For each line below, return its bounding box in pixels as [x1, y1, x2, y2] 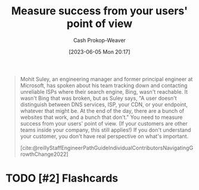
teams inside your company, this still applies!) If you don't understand [20, 126, 191, 133]
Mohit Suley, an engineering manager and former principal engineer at [20, 75, 193, 82]
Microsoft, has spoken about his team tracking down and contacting [20, 82, 188, 89]
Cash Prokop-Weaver [73, 36, 126, 44]
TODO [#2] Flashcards [5, 171, 119, 185]
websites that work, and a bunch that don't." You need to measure [20, 114, 183, 121]
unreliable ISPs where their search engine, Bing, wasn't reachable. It [20, 88, 188, 95]
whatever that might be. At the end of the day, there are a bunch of [20, 107, 185, 114]
